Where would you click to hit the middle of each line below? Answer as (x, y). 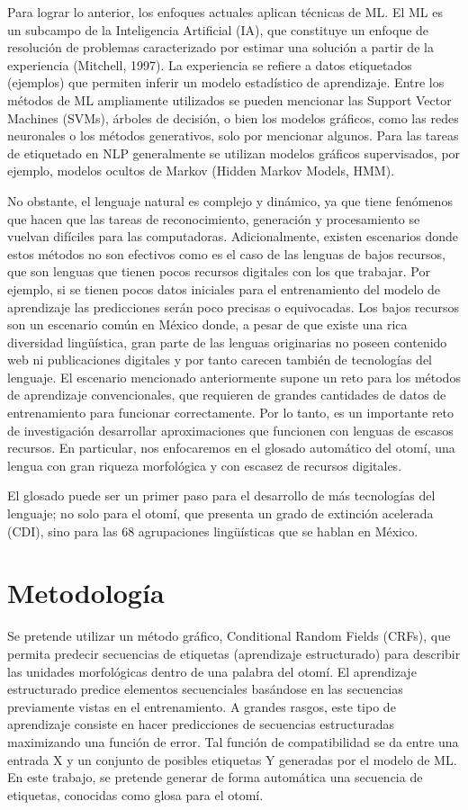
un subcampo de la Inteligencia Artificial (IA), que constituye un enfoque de (218, 29)
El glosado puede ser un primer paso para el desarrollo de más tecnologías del (221, 495)
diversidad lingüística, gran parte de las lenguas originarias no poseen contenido (227, 342)
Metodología (86, 593)
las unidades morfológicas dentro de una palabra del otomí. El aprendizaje (212, 671)
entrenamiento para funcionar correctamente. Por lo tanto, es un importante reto (231, 413)
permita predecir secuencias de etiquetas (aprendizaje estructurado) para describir (234, 653)
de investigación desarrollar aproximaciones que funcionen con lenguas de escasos (230, 430)
